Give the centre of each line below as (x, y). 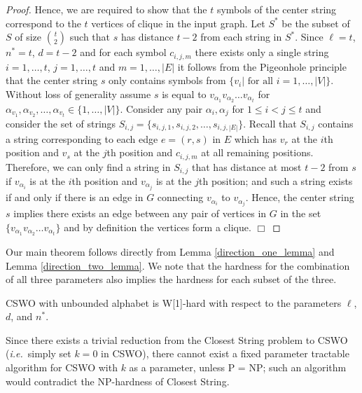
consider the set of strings (61, 124)
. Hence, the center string (300, 197)
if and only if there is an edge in (75, 197)
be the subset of (316, 23)
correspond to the (43, 23)
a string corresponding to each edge (82, 138)
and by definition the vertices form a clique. (158, 227)
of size (28, 37)
